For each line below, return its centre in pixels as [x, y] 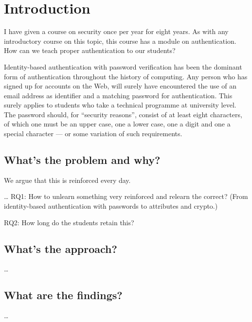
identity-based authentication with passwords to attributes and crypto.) [111, 206]
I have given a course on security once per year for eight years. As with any [116, 31]
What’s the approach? [61, 248]
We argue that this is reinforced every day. [67, 180]
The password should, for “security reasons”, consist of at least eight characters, [123, 114]
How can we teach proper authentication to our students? [90, 50]
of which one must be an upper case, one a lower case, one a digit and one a [117, 124]
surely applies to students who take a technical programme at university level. [120, 105]
